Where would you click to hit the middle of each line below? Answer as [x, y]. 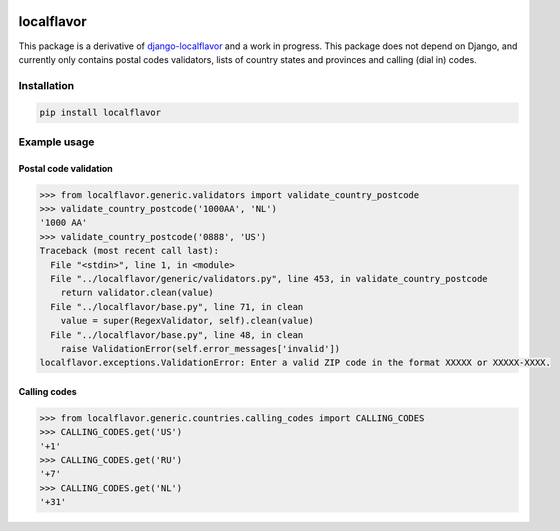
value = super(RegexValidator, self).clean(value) [187, 321]
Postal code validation [66, 168]
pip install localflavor [100, 113]
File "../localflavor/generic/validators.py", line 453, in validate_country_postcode [269, 278]
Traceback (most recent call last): [129, 251]
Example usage [56, 142]
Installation [46, 85]
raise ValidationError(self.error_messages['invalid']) [200, 348]
